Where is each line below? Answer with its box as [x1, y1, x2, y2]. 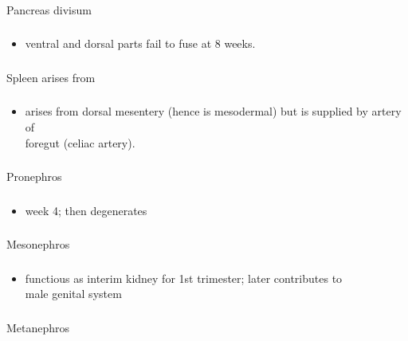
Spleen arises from [6, 69, 96, 85]
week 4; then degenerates [25, 202, 147, 218]
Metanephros [6, 319, 70, 335]
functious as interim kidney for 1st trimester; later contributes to [25, 269, 343, 286]
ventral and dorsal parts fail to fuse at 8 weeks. [25, 35, 256, 52]
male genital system [25, 285, 122, 302]
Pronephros [6, 168, 62, 185]
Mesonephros [6, 236, 70, 253]
